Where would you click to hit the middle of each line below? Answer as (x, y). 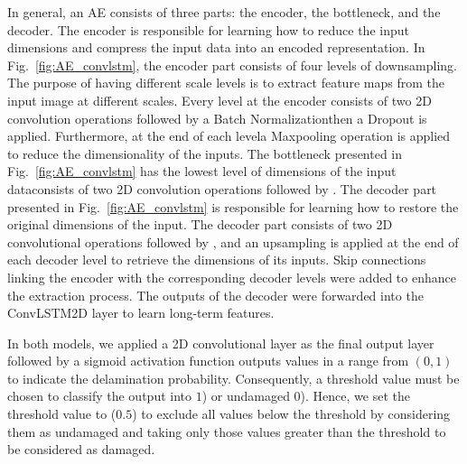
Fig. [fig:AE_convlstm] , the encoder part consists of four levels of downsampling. (233, 65)
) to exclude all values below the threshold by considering (291, 414)
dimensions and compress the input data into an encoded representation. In (216, 47)
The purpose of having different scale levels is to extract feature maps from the (226, 83)
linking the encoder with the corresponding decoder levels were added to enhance (232, 277)
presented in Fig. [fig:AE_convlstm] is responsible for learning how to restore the (233, 206)
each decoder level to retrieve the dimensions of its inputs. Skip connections (217, 260)
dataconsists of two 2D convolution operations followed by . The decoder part (222, 188)
